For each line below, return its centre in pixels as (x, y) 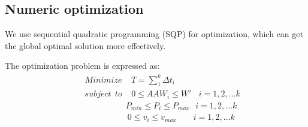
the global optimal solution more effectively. (85, 45)
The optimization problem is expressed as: (82, 66)
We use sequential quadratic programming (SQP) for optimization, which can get (154, 34)
